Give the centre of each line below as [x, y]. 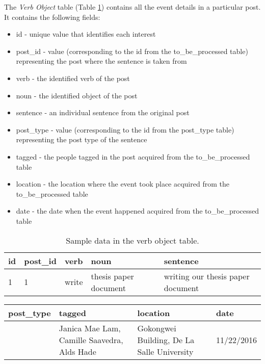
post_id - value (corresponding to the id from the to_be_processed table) [132, 51]
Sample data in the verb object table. [132, 240]
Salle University [165, 351]
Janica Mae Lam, [90, 328]
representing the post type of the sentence [82, 139]
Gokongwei [157, 328]
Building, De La [166, 340]
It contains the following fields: [52, 17]
